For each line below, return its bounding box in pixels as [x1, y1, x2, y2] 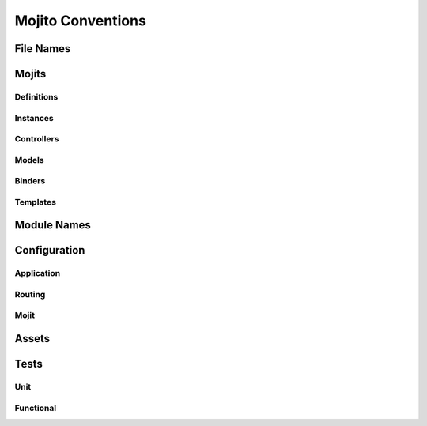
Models [14, 154, 44, 165]
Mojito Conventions [14, 12, 146, 29]
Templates [14, 196, 57, 207]
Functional [14, 402, 57, 413]
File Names [14, 42, 71, 55]
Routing [14, 288, 46, 300]
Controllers [14, 134, 59, 145]
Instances [14, 112, 55, 123]
